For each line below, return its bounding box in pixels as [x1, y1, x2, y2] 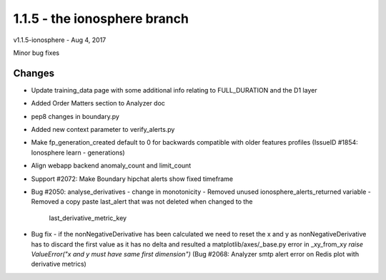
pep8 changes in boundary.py [31, 112, 119, 120]
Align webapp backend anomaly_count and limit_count [31, 161, 192, 170]
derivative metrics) [31, 260, 87, 269]
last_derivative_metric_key [49, 214, 127, 222]
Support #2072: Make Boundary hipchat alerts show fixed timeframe [31, 175, 234, 183]
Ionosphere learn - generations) [31, 148, 125, 157]
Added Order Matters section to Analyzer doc [31, 99, 166, 108]
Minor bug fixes [13, 48, 60, 57]
